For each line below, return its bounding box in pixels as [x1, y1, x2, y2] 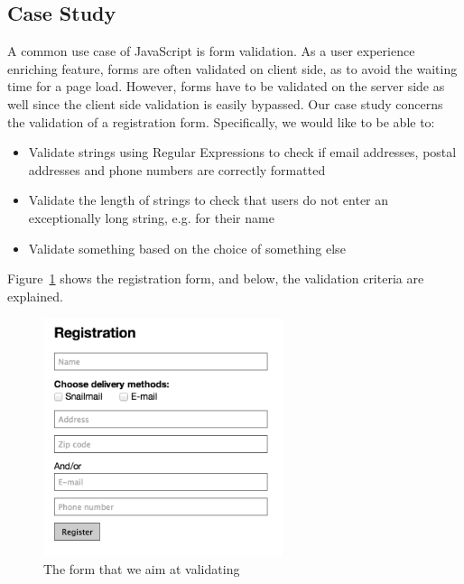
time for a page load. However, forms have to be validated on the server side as [7, 77, 445, 96]
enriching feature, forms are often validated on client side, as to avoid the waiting [7, 59, 458, 78]
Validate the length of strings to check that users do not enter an [28, 190, 389, 209]
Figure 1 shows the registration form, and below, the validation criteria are [7, 269, 424, 288]
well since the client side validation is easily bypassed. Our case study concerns [7, 94, 443, 113]
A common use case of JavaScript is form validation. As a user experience [7, 42, 415, 60]
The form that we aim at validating [43, 560, 240, 579]
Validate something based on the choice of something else [28, 238, 346, 257]
